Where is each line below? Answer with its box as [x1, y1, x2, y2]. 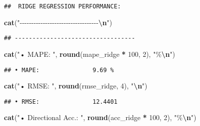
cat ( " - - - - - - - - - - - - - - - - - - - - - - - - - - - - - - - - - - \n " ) [4, 17, 112, 27]
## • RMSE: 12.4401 [4, 98, 118, 105]
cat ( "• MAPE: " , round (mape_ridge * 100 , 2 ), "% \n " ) [4, 48, 175, 59]
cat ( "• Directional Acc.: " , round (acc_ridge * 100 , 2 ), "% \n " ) [4, 112, 197, 123]
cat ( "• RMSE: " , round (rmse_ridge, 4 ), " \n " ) [4, 81, 148, 91]
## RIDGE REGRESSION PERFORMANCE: [4, 3, 121, 10]
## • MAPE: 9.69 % [4, 66, 114, 74]
